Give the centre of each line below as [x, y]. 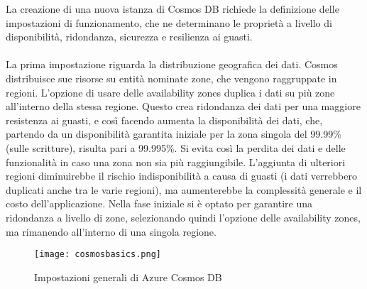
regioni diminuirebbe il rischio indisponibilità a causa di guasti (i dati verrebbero [181, 176]
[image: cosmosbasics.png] [98, 255]
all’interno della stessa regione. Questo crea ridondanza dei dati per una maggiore [183, 106]
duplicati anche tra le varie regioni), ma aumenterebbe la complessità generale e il [184, 189]
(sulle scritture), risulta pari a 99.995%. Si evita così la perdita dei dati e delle [176, 147]
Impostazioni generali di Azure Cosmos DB [128, 277]
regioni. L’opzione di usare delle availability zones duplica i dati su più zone [170, 92]
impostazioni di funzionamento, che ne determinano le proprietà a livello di [169, 22]
